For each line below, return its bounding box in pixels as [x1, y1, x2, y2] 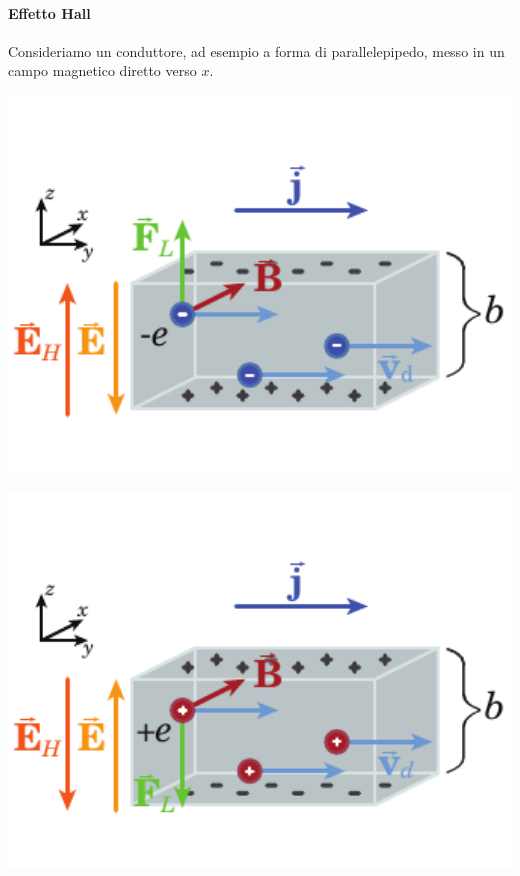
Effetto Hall [8, 2, 91, 23]
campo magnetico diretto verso [8, 60, 197, 81]
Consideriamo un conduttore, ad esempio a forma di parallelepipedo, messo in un [8, 40, 505, 61]
